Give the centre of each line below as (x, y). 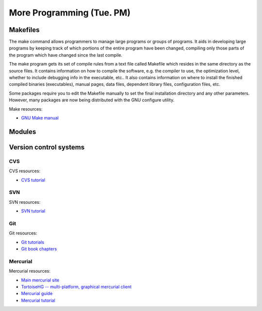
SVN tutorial (33, 211)
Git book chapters (39, 249)
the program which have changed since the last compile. (65, 55)
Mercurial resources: (30, 271)
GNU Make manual (40, 118)
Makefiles (24, 30)
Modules (23, 132)
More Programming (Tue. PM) (70, 13)
